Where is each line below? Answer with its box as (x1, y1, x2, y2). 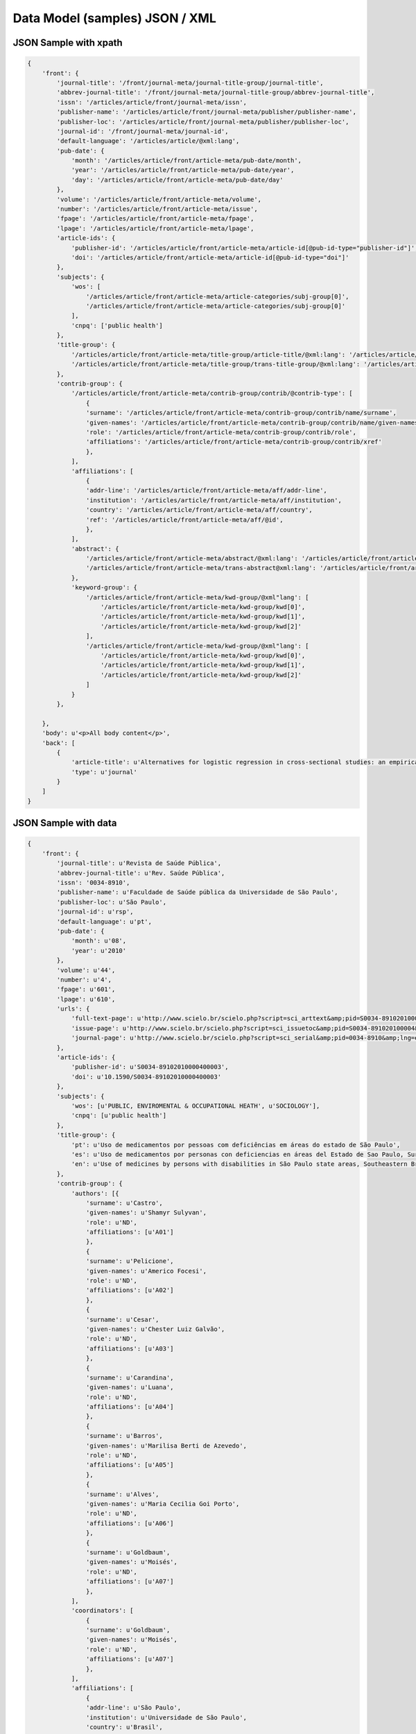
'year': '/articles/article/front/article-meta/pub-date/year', (71, 166, 295, 174)
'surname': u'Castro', (85, 1199, 163, 1207)
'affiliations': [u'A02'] (85, 1287, 174, 1294)
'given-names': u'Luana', (85, 1384, 174, 1391)
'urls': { (56, 1005, 90, 1013)
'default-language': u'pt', (56, 918, 153, 925)
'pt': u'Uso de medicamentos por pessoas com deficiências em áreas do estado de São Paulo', (71, 1141, 401, 1149)
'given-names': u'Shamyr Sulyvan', (85, 1209, 207, 1217)
